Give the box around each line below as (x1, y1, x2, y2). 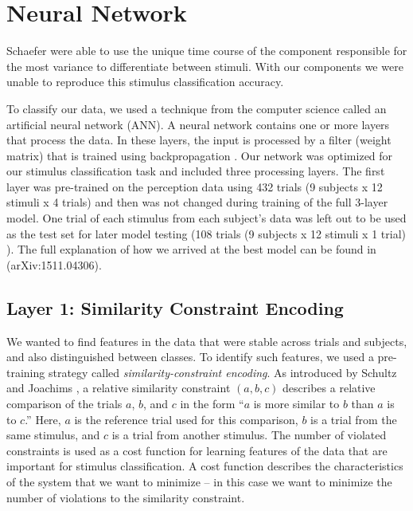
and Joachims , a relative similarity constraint (6, 379, 231, 396)
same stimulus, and (6, 426, 100, 443)
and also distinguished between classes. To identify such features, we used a (6, 348, 374, 365)
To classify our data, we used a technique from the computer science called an (6, 100, 387, 116)
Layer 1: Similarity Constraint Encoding (6, 295, 344, 320)
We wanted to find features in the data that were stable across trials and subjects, (6, 332, 407, 349)
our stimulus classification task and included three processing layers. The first (6, 163, 385, 179)
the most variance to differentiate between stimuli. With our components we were (6, 57, 403, 74)
